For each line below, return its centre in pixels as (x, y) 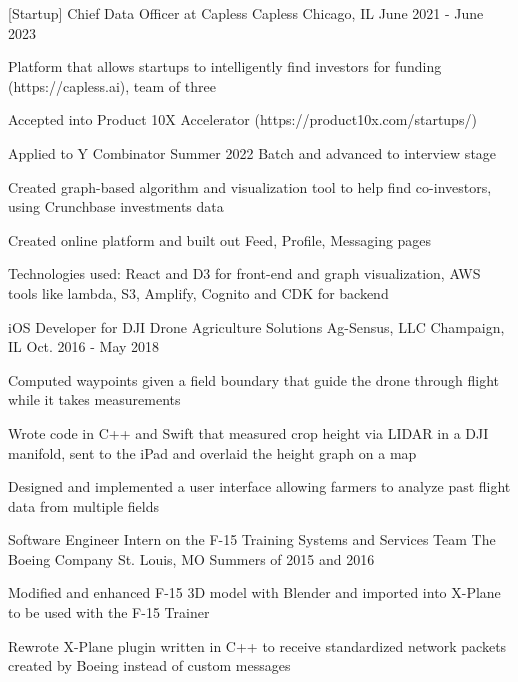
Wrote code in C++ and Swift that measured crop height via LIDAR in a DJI (248, 432)
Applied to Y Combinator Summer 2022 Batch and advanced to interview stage (252, 152)
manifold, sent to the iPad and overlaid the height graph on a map (212, 452)
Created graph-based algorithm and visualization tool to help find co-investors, (250, 186)
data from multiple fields (84, 505)
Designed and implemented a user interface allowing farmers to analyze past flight (259, 486)
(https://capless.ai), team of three (112, 85)
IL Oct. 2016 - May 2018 (84, 346)
